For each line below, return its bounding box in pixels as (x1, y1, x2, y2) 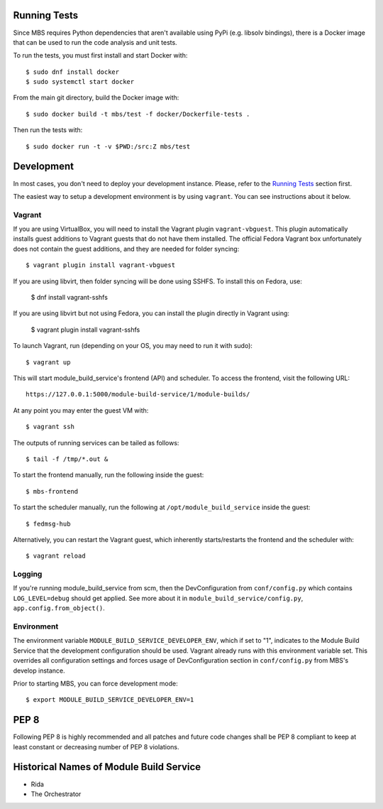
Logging (13, 569, 43, 579)
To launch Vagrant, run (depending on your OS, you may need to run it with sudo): (13, 342, 253, 350)
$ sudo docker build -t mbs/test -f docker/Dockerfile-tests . (26, 110, 250, 118)
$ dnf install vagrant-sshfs (30, 293, 108, 302)
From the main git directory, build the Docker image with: (13, 93, 179, 102)
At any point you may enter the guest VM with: (13, 406, 149, 415)
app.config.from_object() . (13, 604, 106, 612)
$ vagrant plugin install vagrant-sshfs (30, 325, 140, 334)
